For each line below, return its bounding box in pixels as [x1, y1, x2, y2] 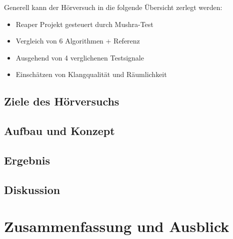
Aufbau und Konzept [4, 123, 115, 138]
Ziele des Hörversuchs [4, 93, 119, 109]
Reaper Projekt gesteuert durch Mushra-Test [15, 18, 153, 29]
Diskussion [4, 181, 60, 197]
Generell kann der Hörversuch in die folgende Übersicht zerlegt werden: [4, 2, 222, 12]
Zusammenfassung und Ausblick [4, 216, 229, 236]
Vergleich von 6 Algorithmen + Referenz [15, 35, 140, 46]
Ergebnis [4, 152, 50, 167]
